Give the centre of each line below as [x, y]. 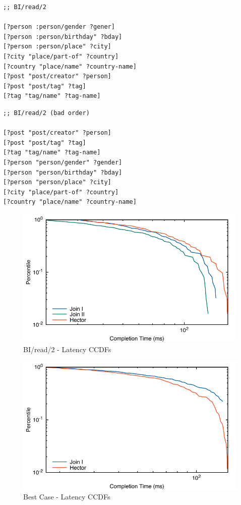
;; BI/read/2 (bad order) [46, 113]
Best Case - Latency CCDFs [67, 497]
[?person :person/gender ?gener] [59, 27]
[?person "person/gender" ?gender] [63, 162]
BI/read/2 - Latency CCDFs [67, 349]
